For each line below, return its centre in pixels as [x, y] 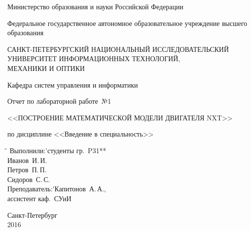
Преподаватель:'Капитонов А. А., [57, 189]
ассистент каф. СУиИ [40, 198]
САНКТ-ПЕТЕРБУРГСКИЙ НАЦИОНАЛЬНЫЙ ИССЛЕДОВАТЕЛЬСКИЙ [118, 49]
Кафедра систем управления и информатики [73, 84]
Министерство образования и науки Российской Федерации [95, 6]
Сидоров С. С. [29, 179]
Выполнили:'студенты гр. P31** [58, 150]
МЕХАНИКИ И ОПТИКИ [46, 68]
